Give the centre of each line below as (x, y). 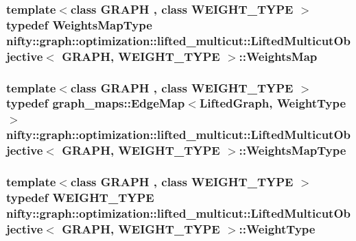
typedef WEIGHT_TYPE (80, 197)
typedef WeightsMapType (79, 24)
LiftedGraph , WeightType (273, 103)
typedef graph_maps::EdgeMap (96, 103)
